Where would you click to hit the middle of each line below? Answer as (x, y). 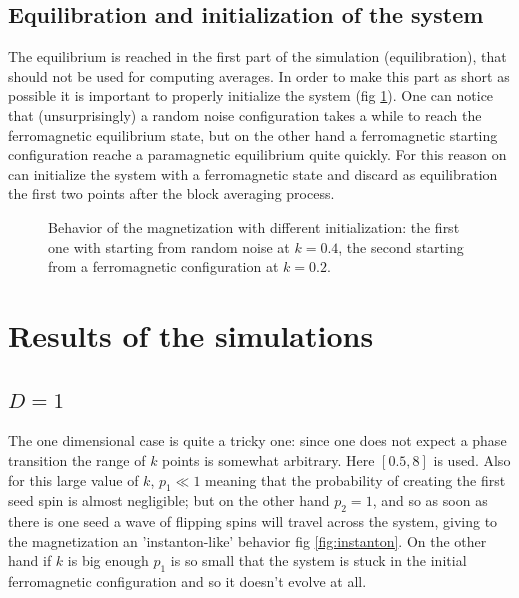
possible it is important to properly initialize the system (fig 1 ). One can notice (251, 95)
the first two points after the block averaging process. (171, 193)
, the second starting (401, 246)
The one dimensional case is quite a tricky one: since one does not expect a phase (257, 440)
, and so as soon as (430, 500)
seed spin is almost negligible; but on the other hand (169, 500)
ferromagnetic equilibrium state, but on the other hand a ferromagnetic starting (253, 134)
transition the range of (77, 459)
